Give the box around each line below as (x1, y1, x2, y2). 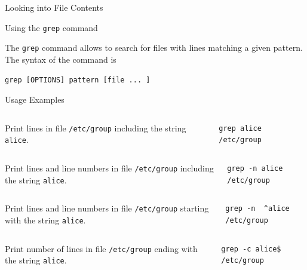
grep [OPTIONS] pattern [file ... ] (5, 75, 151, 84)
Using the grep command (5, 21, 98, 33)
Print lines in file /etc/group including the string (5, 121, 186, 134)
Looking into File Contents (5, 1, 103, 13)
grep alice (219, 124, 262, 133)
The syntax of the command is (5, 53, 116, 65)
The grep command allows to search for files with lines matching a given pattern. (5, 41, 303, 54)
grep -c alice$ (221, 244, 281, 253)
